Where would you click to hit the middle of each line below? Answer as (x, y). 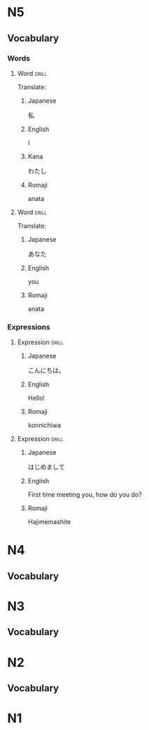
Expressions (29, 327)
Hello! (36, 398)
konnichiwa (44, 425)
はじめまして (46, 467)
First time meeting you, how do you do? (85, 495)
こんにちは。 (46, 370)
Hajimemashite (49, 522)
